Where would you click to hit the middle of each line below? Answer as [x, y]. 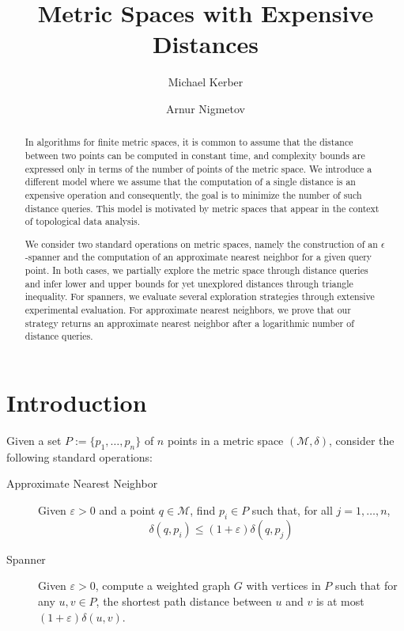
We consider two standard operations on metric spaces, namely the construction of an [201, 243]
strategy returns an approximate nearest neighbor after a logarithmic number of [189, 323]
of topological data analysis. [82, 221]
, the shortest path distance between [184, 601]
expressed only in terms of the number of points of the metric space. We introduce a [198, 168]
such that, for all [292, 509]
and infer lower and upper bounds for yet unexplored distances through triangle [189, 283]
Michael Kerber [206, 82]
